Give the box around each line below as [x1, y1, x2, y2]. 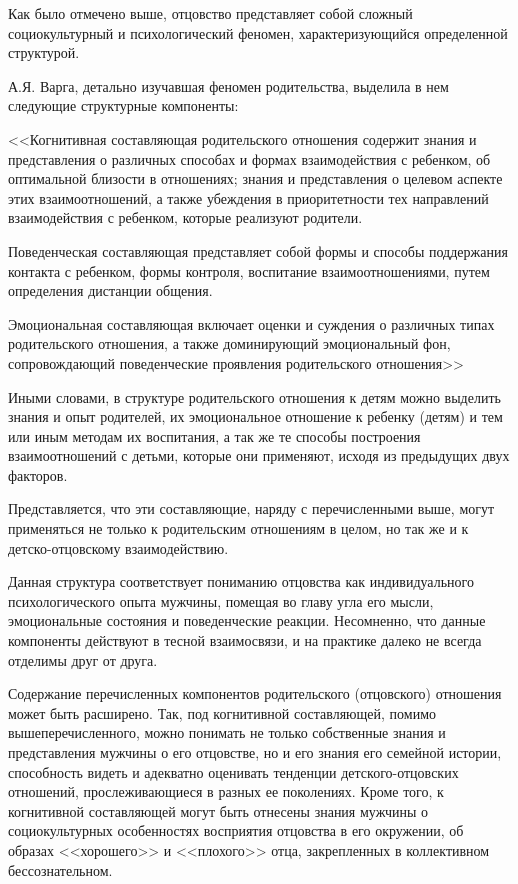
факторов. [8, 464, 68, 485]
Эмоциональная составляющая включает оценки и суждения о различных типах [8, 313, 495, 334]
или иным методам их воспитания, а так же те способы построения [8, 425, 421, 446]
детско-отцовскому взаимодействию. [8, 537, 229, 558]
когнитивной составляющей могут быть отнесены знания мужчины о [8, 800, 429, 821]
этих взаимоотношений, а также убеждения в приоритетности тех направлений [8, 187, 489, 208]
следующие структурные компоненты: [8, 95, 239, 116]
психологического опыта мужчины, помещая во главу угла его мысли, [8, 590, 434, 611]
